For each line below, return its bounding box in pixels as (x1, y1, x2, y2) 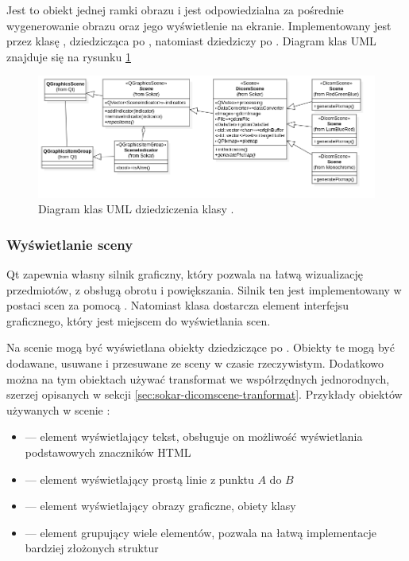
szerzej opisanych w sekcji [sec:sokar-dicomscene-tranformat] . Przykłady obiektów (6, 386, 403, 403)
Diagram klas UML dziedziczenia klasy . (38, 201, 234, 217)
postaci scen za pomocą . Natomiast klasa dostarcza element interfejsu (6, 297, 349, 314)
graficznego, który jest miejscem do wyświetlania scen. (6, 312, 271, 329)
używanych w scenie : (6, 401, 110, 418)
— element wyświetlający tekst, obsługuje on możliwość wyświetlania (25, 428, 363, 445)
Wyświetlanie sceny (6, 234, 133, 254)
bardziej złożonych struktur (25, 540, 159, 556)
